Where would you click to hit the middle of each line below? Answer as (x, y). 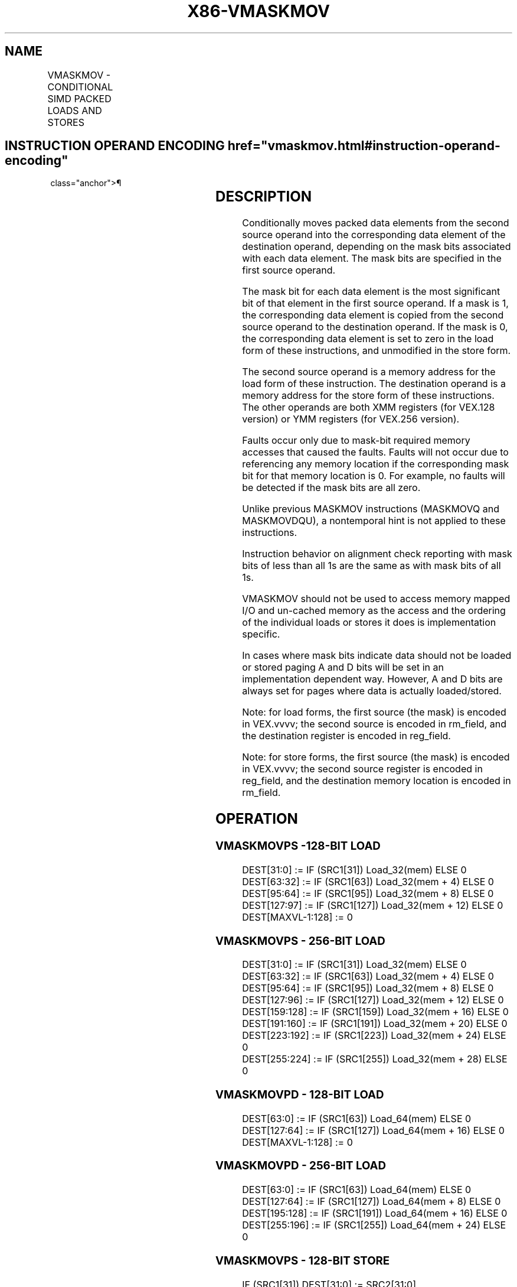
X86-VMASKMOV (258, 11)
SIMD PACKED (79, 98)
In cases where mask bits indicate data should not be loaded (377, 656)
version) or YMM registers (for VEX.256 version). (351, 419)
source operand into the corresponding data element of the (374, 235)
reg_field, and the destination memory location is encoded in (377, 781)
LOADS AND (75, 110)
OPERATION (257, 819)
